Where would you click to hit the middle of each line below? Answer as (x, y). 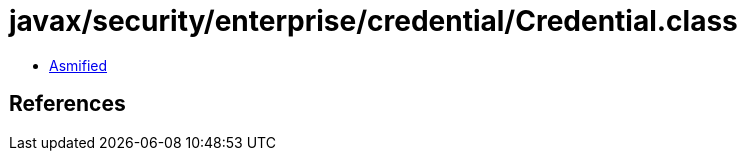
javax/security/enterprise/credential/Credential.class (373, 21)
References (67, 104)
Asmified (78, 65)
